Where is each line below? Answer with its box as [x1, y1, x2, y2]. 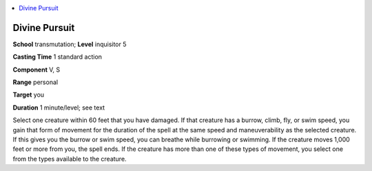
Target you [12, 90, 45, 99]
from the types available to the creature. [12, 154, 127, 163]
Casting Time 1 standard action [12, 52, 103, 61]
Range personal [12, 78, 59, 86]
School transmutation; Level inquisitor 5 [12, 40, 127, 48]
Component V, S [12, 66, 61, 74]
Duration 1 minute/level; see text [12, 103, 105, 112]
